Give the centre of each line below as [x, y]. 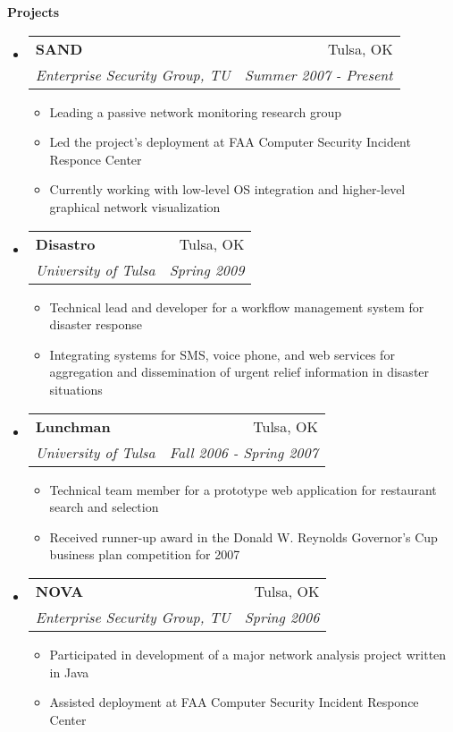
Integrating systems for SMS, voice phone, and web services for [222, 354]
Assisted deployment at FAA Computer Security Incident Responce [234, 702]
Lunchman [73, 426]
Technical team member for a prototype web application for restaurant [243, 489]
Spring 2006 [282, 617]
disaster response [96, 324]
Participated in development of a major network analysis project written [248, 654]
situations [76, 389]
